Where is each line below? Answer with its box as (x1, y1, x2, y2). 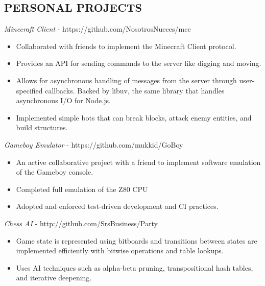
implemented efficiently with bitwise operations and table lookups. (16, 245, 224, 256)
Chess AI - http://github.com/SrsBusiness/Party (4, 218, 158, 228)
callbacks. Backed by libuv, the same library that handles (45, 85, 225, 96)
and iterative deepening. (16, 272, 92, 283)
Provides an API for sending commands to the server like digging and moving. (16, 58, 261, 68)
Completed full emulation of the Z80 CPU (16, 183, 148, 194)
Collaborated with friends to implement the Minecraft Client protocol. (16, 40, 236, 51)
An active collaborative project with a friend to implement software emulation (16, 156, 261, 167)
